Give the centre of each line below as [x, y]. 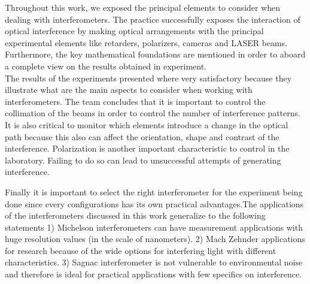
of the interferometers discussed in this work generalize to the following [135, 215]
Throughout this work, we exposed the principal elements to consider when [143, 7]
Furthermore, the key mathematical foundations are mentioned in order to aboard [155, 54]
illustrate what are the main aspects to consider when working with [129, 90]
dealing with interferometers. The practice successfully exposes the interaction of [153, 19]
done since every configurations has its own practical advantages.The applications [154, 203]
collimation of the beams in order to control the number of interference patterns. [153, 113]
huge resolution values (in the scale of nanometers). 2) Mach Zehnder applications [155, 239]
